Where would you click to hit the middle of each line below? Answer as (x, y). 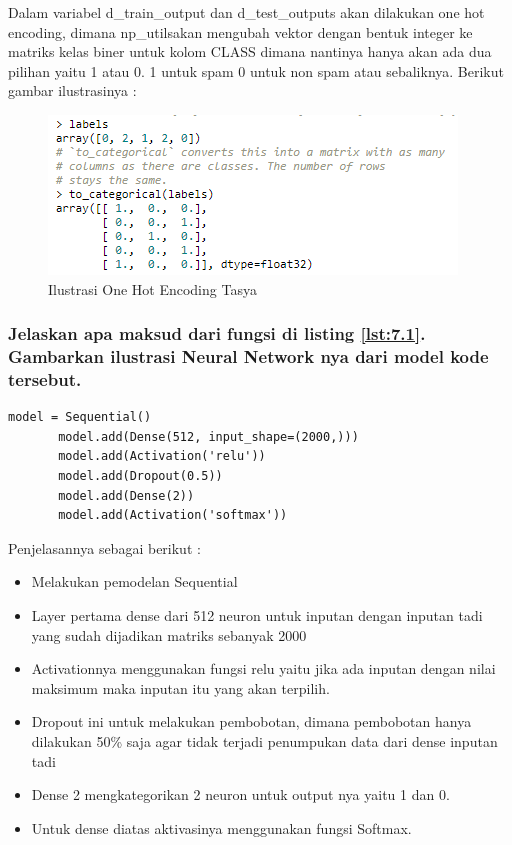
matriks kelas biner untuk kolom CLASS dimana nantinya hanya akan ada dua (250, 51)
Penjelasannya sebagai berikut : (104, 547)
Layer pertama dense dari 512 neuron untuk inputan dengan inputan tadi (257, 614)
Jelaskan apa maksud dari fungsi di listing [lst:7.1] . (217, 333)
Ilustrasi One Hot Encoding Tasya (152, 288)
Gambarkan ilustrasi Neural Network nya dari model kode (248, 356)
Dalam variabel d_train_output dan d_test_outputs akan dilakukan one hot (246, 12)
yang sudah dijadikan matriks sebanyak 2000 (169, 634)
